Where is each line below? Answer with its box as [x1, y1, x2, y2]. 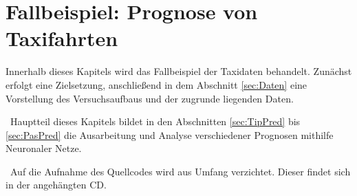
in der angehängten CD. [6, 177, 107, 192]
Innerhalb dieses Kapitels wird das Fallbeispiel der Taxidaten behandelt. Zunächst [6, 64, 352, 78]
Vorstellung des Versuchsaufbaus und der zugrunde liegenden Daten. [6, 91, 294, 105]
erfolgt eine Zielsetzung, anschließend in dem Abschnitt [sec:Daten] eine [6, 77, 307, 91]
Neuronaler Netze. [6, 141, 82, 155]
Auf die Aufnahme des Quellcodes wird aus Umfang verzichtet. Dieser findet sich [10, 164, 351, 178]
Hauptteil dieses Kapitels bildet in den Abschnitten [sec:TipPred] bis [10, 114, 301, 129]
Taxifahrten [6, 24, 118, 52]
